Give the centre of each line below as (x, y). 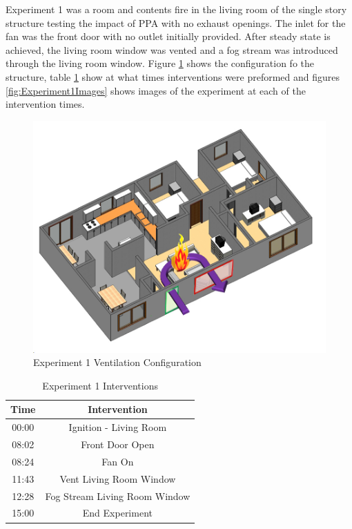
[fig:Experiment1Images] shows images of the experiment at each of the (156, 90)
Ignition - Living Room (118, 427)
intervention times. (45, 104)
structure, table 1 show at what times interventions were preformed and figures (173, 76)
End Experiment (117, 513)
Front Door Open (118, 444)
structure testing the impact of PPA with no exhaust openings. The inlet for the (176, 22)
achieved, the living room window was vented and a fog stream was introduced (172, 49)
